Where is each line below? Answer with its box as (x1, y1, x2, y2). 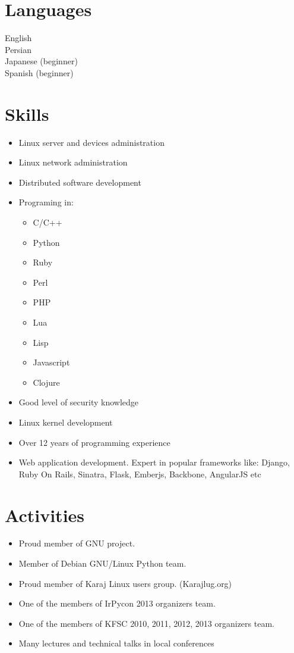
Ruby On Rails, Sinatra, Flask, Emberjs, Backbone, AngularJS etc (18, 467, 261, 480)
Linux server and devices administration (18, 136, 165, 148)
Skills (5, 101, 49, 126)
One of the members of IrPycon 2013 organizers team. (18, 597, 216, 610)
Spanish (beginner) (5, 66, 74, 79)
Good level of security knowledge (18, 396, 139, 408)
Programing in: (18, 196, 74, 208)
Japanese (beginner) (5, 55, 78, 67)
